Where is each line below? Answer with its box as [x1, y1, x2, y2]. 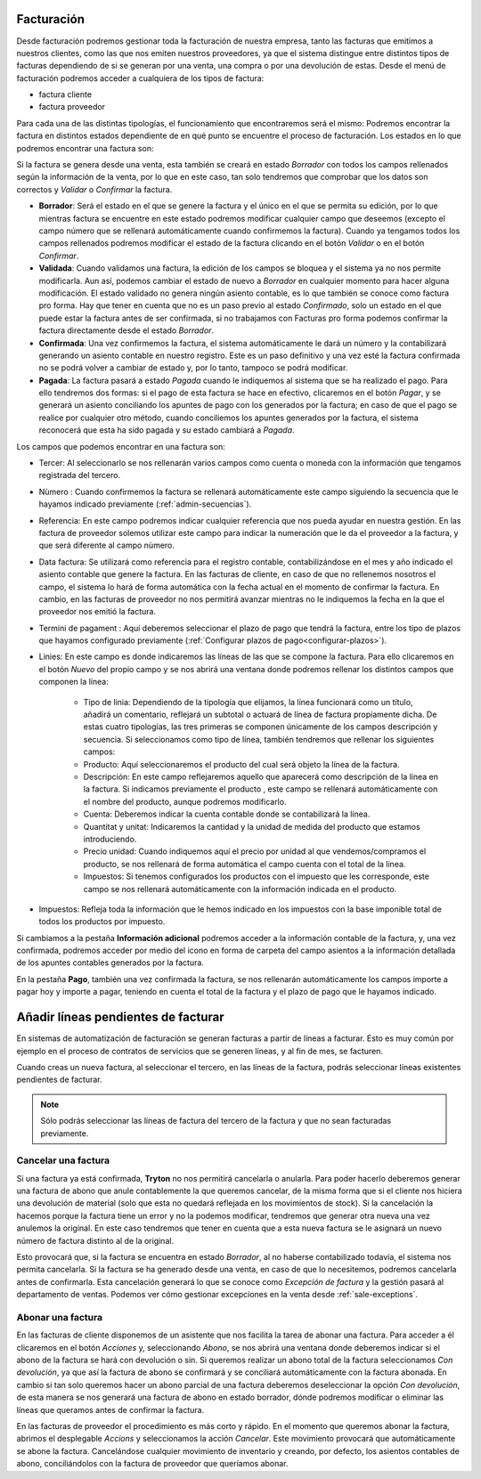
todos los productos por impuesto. [38, 916, 166, 927]
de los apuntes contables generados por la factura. [16, 957, 205, 968]
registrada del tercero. [38, 470, 120, 481]
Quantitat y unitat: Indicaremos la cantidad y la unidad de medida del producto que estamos [83, 821, 420, 832]
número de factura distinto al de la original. [16, 1235, 174, 1246]
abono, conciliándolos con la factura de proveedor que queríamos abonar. [16, 1459, 289, 1469]
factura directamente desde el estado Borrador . [38, 325, 214, 336]
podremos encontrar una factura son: [16, 142, 154, 153]
